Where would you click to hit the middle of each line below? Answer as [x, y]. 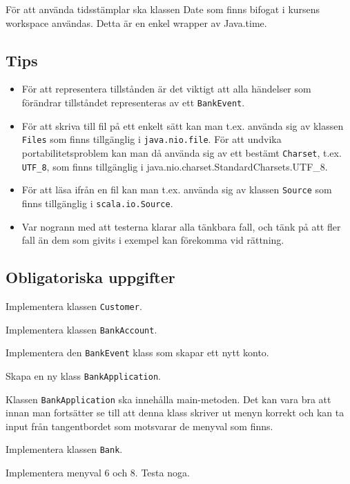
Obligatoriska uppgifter [90, 277]
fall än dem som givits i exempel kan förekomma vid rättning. [153, 240]
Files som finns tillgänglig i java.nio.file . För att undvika [152, 139]
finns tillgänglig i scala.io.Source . [97, 203]
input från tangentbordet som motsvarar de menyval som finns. [139, 426]
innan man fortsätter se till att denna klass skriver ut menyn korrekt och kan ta [175, 413]
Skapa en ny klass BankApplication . [84, 375]
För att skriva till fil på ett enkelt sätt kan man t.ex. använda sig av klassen [183, 125]
